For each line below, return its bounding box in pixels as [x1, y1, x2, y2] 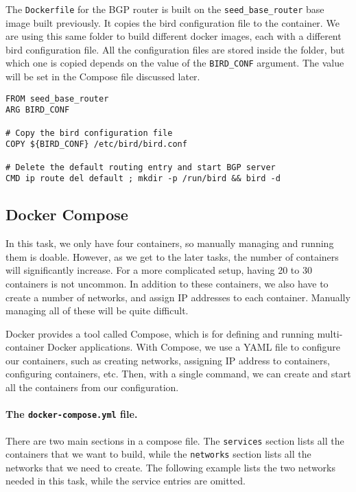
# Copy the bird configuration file [5, 128, 173, 138]
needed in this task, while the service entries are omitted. [5, 473, 246, 488]
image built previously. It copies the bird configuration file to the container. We [5, 15, 340, 30]
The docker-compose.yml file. [5, 407, 138, 421]
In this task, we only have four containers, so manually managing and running [5, 236, 334, 250]
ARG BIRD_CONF [5, 105, 70, 115]
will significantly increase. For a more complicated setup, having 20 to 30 [5, 263, 312, 277]
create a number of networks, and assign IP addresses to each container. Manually [5, 290, 351, 304]
